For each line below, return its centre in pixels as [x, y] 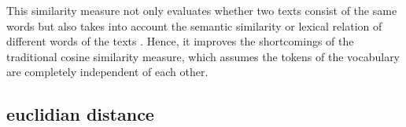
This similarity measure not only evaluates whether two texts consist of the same [202, 10]
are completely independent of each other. [107, 72]
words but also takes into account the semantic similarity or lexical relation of [194, 25]
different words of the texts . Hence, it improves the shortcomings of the [180, 41]
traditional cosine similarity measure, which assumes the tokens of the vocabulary [203, 56]
